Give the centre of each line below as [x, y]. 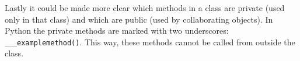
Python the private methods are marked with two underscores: [117, 31]
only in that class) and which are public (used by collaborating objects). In [139, 19]
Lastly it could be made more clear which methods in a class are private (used [145, 8]
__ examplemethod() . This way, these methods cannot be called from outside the [150, 42]
